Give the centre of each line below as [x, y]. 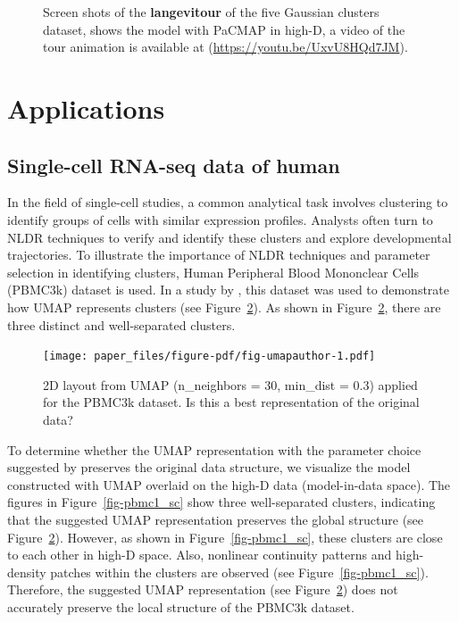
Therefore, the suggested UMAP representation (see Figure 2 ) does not [203, 589]
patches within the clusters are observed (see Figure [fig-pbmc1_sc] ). [239, 572]
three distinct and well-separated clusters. [121, 324]
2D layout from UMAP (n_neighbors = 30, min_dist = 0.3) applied [230, 384]
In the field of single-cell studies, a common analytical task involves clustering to [228, 202]
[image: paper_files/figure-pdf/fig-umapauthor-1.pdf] [209, 357]
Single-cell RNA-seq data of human [174, 165]
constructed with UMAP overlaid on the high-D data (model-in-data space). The [229, 484]
